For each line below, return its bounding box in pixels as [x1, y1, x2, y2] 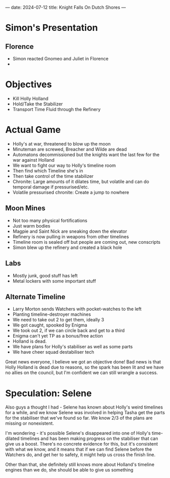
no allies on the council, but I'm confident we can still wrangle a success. [5, 370, 158, 376]
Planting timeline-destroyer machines [12, 311, 91, 317]
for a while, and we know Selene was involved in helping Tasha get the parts [5, 410, 165, 416]
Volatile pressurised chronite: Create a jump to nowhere [12, 189, 129, 195]
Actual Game [5, 124, 61, 136]
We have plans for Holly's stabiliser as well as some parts [12, 344, 133, 350]
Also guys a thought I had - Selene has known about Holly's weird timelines [5, 404, 163, 410]
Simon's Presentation [5, 22, 98, 33]
